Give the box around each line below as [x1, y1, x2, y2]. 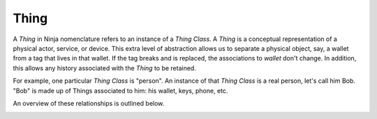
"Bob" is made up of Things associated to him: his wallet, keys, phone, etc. [13, 86, 228, 95]
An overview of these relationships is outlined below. [13, 99, 165, 107]
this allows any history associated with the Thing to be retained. [13, 63, 197, 72]
